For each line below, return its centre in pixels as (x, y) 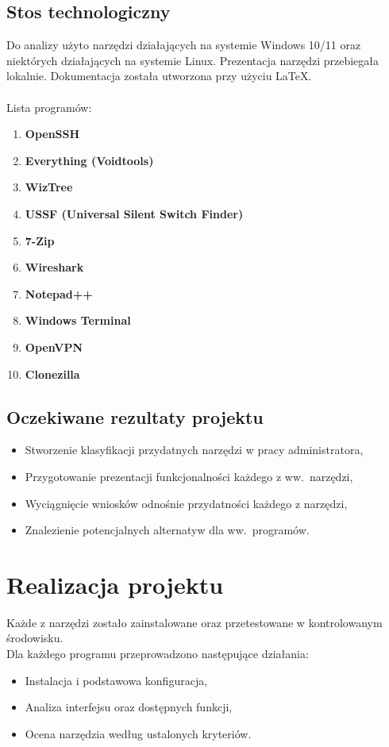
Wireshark (54, 267)
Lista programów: (49, 107)
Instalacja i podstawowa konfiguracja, (116, 680)
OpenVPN (54, 347)
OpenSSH (52, 134)
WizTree (49, 187)
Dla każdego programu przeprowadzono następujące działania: (158, 653)
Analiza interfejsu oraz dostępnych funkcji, (129, 707)
